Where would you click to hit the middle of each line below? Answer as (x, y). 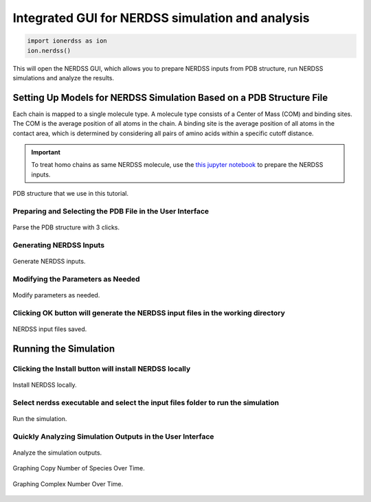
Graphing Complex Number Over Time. (68, 483)
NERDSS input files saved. (50, 329)
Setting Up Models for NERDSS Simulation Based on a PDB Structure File (170, 97)
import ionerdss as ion (67, 41)
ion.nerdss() (49, 50)
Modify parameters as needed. (56, 295)
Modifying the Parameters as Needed (76, 279)
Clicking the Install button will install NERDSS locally (102, 369)
